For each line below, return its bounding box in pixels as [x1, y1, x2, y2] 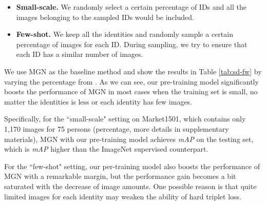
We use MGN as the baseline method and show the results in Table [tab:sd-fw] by [4, 66, 262, 76]
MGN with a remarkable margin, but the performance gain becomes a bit [4, 171, 236, 181]
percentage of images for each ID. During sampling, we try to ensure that [16, 38, 248, 49]
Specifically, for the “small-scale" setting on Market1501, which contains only [4, 113, 246, 124]
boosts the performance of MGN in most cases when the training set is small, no [4, 86, 258, 97]
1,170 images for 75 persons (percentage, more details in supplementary [4, 123, 229, 134]
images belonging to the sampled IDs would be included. [16, 11, 194, 22]
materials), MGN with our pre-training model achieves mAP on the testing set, [4, 133, 254, 144]
